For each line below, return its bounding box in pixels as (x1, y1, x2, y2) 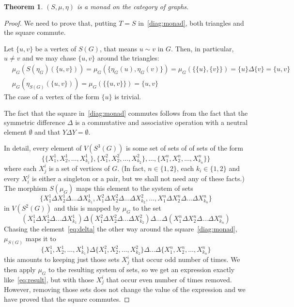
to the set (133, 203, 161, 213)
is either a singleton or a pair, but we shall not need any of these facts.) (32, 173, 245, 183)
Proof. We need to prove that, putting (4, 17, 117, 28)
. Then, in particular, (171, 43, 234, 53)
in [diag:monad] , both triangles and (138, 17, 244, 28)
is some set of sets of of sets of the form (125, 143, 243, 153)
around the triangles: (97, 53, 159, 63)
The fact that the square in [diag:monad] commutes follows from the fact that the (4, 107, 248, 118)
